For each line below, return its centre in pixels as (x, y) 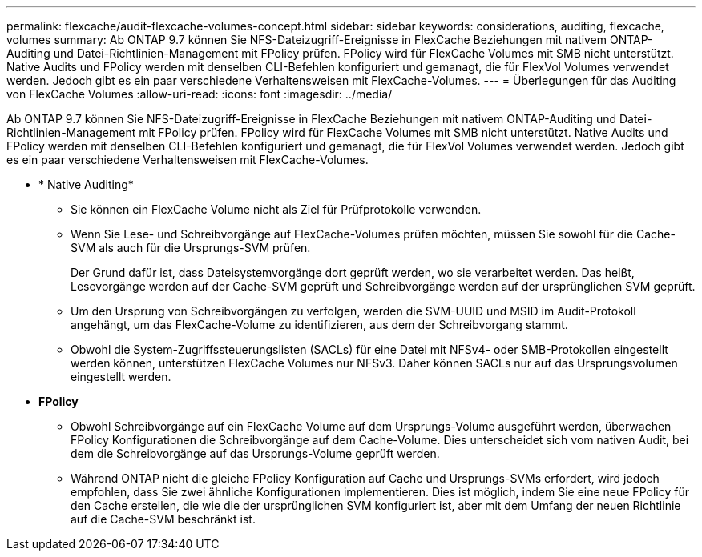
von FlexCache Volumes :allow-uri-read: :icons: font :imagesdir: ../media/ (200, 94)
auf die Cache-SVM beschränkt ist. (163, 519)
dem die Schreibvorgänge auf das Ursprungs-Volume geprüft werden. (255, 453)
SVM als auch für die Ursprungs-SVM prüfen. (191, 248)
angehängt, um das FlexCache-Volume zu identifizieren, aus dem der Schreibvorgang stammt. (319, 325)
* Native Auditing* (86, 184)
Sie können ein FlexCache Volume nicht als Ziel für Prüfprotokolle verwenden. (276, 209)
